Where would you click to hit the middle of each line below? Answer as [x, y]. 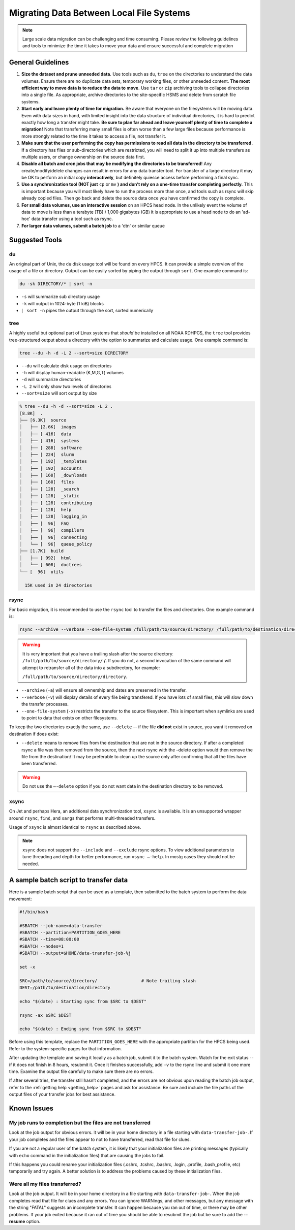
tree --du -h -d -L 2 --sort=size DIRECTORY [74, 353]
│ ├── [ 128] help [45, 510]
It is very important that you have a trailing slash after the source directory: [98, 654]
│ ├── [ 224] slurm [47, 454]
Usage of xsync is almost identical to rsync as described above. [75, 827]
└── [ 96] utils [42, 572]
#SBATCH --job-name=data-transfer [61, 925]
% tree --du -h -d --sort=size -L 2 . [66, 406]
